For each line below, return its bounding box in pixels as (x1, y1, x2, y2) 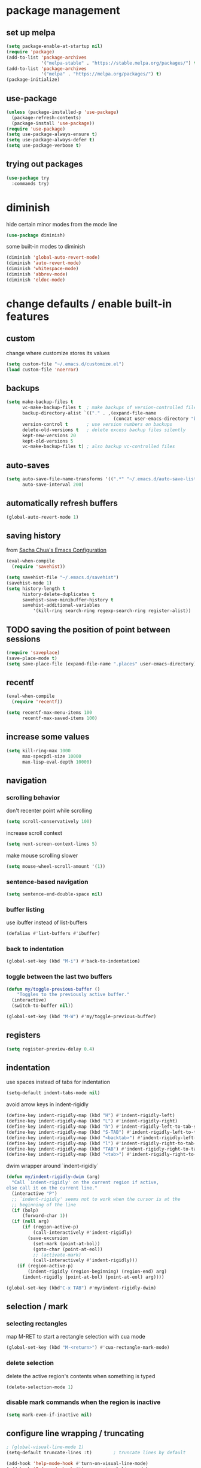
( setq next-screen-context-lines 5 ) (6, 841, 98, 847)
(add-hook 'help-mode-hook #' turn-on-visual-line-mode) (6, 1461, 148, 1467)
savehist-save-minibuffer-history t (22, 597, 114, 603)
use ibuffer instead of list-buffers (6, 919, 88, 926)
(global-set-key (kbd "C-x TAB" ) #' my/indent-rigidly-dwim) (6, 1285, 157, 1291)
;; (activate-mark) (32, 1252, 82, 1258)
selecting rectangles (6, 1319, 68, 1328)
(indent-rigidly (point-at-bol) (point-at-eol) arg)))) (22, 1274, 165, 1280)
